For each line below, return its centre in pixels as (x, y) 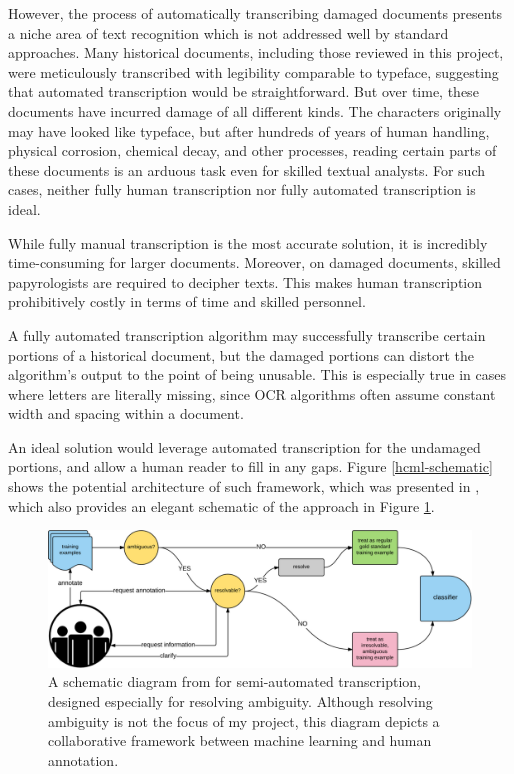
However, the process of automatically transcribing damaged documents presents (255, 13)
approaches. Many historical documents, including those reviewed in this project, (256, 52)
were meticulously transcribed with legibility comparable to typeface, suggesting (253, 71)
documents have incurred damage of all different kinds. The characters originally (255, 110)
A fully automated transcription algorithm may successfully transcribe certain (247, 334)
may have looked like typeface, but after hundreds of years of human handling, (249, 130)
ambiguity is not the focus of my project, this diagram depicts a (244, 720)
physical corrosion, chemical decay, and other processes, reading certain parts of (252, 150)
